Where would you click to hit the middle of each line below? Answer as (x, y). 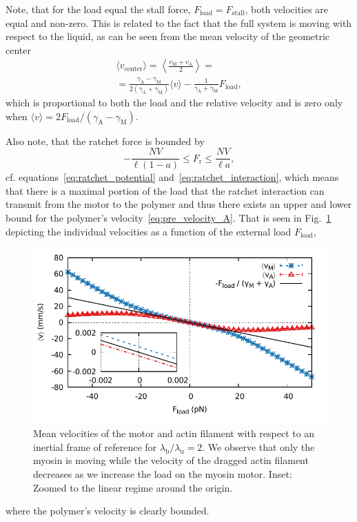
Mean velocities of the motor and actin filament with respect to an (174, 433)
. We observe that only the (258, 446)
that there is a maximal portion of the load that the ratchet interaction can (165, 190)
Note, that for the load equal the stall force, (98, 9)
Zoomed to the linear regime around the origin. (133, 487)
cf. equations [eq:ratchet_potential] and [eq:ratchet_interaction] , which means (172, 177)
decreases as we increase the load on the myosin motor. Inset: (163, 474)
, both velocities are (287, 9)
